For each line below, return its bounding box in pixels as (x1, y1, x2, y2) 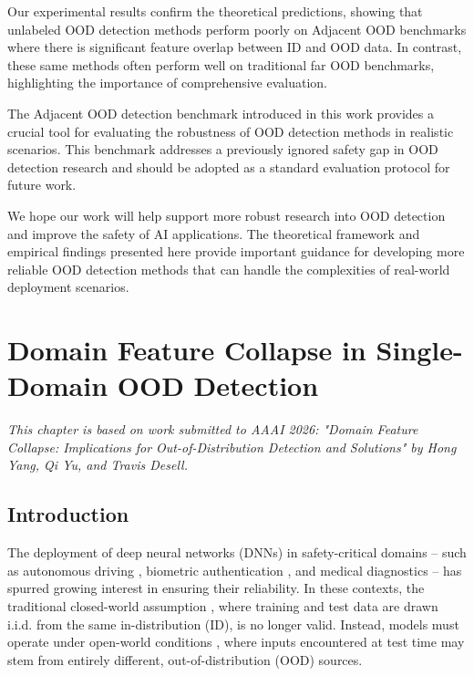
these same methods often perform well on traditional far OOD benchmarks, (7, 55, 435, 74)
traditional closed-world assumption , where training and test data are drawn (7, 596, 438, 615)
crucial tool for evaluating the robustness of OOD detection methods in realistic (7, 121, 454, 140)
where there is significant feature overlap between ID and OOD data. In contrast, (7, 37, 462, 57)
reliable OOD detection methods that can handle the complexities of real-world (7, 259, 450, 278)
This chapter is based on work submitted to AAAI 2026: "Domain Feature (7, 420, 418, 439)
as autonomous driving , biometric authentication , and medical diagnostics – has (7, 560, 462, 579)
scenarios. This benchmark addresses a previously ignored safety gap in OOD (7, 140, 438, 159)
